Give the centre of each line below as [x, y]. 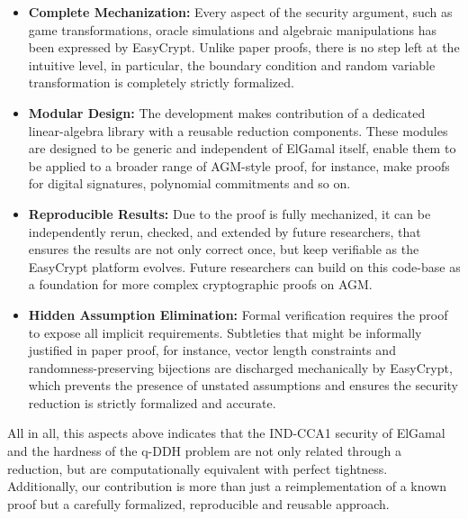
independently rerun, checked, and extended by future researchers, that [225, 231]
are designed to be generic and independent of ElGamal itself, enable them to [242, 148]
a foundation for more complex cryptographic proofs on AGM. [200, 284]
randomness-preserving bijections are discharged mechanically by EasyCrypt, [240, 367]
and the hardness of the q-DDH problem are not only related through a [204, 451]
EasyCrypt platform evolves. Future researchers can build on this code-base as [244, 266]
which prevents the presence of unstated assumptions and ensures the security [243, 385]
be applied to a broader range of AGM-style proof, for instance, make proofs [239, 165]
